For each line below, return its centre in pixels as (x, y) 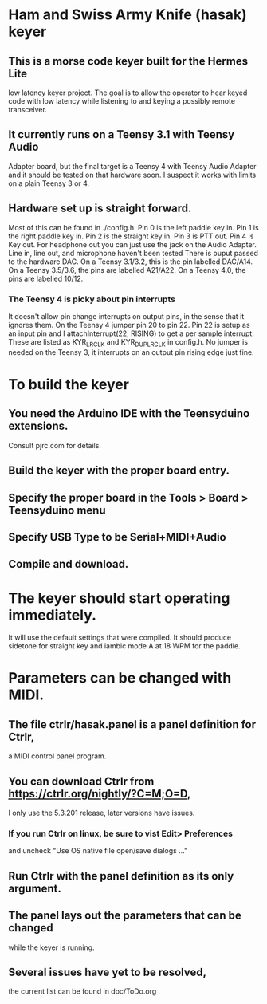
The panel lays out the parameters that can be (125, 916)
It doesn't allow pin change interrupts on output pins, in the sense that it (126, 316)
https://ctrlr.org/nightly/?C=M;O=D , (100, 794)
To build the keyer (69, 384)
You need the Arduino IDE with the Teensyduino (129, 413)
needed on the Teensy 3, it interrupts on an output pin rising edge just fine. (131, 352)
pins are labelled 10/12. (46, 278)
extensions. (38, 426)
